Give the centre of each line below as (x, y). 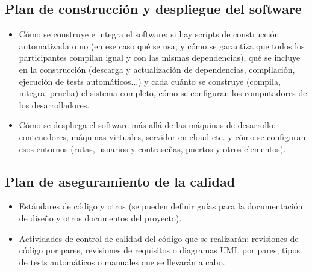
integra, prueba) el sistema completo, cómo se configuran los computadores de (163, 93)
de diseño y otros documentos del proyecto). (100, 218)
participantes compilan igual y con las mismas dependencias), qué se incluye (160, 57)
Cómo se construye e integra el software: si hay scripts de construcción (149, 34)
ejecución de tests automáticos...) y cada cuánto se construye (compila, (150, 81)
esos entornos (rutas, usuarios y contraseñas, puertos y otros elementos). (152, 148)
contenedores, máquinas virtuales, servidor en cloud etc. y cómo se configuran (162, 136)
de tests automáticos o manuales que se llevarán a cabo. (122, 261)
